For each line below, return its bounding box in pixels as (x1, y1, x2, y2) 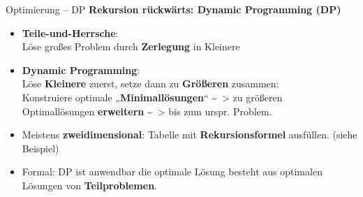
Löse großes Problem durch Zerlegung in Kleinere (22, 39, 240, 54)
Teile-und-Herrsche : (22, 25, 119, 40)
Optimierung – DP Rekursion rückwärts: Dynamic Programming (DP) (6, 2, 341, 16)
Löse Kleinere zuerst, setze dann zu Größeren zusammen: (22, 76, 279, 91)
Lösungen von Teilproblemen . (22, 177, 157, 192)
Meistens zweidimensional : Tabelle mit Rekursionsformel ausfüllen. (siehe (22, 127, 357, 142)
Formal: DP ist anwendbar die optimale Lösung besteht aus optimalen (22, 164, 323, 179)
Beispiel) (22, 140, 59, 155)
